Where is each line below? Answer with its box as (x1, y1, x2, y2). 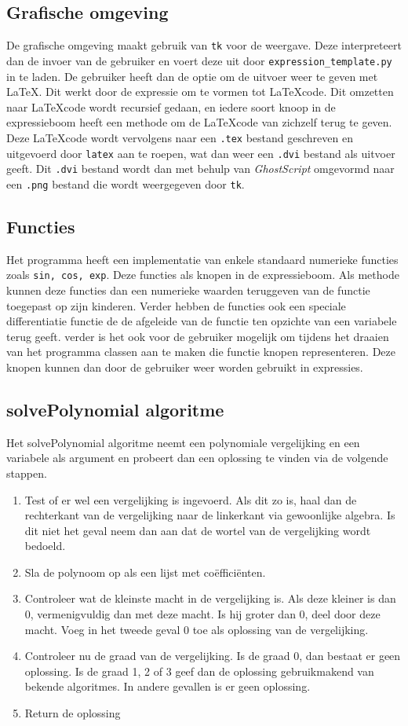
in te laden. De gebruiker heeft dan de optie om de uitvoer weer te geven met (6, 68, 378, 84)
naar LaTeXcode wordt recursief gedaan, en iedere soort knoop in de (6, 98, 336, 115)
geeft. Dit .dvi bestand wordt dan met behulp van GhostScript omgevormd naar (6, 160, 395, 177)
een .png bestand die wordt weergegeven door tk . (6, 175, 245, 192)
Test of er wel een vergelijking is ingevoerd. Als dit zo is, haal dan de (24, 491, 357, 508)
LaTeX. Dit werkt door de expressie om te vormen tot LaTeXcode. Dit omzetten (6, 83, 394, 100)
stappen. (6, 464, 47, 481)
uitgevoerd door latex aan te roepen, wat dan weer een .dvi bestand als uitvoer (6, 145, 395, 161)
